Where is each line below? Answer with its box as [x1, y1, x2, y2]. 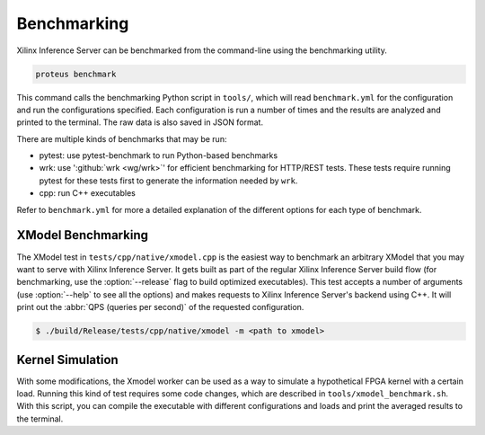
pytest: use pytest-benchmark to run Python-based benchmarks [39, 150, 278, 161]
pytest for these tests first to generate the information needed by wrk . [39, 175, 298, 186]
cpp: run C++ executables [39, 188, 137, 199]
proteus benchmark [35, 68, 117, 79]
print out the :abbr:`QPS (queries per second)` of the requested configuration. [16, 302, 304, 313]
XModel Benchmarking [16, 227, 148, 243]
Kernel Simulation [16, 351, 119, 368]
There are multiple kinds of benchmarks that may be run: [16, 133, 227, 144]
